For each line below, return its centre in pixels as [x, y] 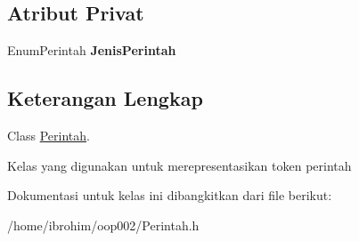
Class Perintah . [49, 135]
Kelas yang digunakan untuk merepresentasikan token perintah [179, 165]
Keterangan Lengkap [105, 98]
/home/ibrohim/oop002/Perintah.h [103, 225]
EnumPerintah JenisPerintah [92, 50]
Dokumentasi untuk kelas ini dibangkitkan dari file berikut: [170, 195]
